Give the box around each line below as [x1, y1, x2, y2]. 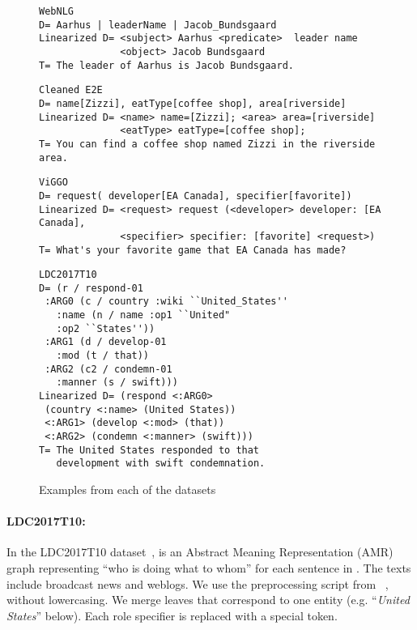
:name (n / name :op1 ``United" [56, 309, 231, 321]
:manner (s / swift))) [56, 377, 178, 389]
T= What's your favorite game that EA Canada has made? [39, 244, 347, 256]
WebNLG [39, 6, 74, 17]
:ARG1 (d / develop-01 [45, 336, 167, 348]
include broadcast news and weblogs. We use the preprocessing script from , [6, 575, 389, 592]
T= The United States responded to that [39, 444, 260, 456]
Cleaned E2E [39, 84, 103, 96]
